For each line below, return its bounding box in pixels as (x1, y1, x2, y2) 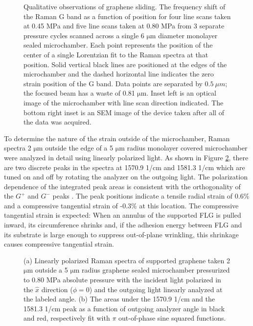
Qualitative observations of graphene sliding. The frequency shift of (23, 1, 226, 11)
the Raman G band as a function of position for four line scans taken (23, 11, 231, 21)
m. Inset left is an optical (140, 88, 216, 98)
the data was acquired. (23, 117, 92, 127)
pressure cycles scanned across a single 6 (23, 30, 144, 40)
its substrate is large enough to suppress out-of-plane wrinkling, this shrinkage (4, 229, 239, 239)
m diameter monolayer (150, 30, 218, 40)
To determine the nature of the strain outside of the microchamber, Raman (4, 133, 230, 143)
